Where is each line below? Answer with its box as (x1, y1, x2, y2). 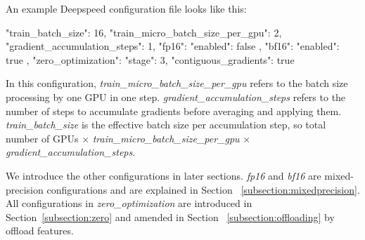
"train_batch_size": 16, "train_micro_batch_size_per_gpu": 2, (6, 25, 282, 39)
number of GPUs (6, 131, 79, 145)
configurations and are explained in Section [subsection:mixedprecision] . (46, 182, 360, 196)
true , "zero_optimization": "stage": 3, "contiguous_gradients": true (6, 52, 295, 67)
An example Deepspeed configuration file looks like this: (6, 1, 247, 15)
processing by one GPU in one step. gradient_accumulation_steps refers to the (6, 89, 346, 104)
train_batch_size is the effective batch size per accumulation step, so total (6, 117, 326, 132)
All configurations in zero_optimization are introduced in (6, 196, 252, 211)
